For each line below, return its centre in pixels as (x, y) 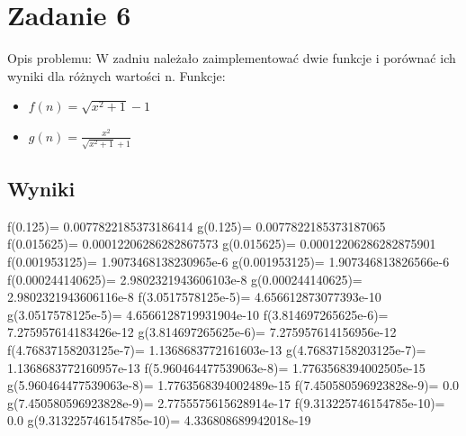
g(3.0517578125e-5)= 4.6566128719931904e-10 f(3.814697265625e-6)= (198, 314)
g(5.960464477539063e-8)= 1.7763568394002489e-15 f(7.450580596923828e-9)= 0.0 (233, 385)
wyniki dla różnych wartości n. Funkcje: (116, 75)
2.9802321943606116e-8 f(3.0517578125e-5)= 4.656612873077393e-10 (194, 297)
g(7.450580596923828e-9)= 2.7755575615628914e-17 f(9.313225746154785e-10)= (226, 402)
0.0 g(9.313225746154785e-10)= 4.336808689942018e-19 (159, 420)
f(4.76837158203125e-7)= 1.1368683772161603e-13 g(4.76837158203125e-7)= (217, 349)
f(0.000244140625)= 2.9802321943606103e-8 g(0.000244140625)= (185, 279)
